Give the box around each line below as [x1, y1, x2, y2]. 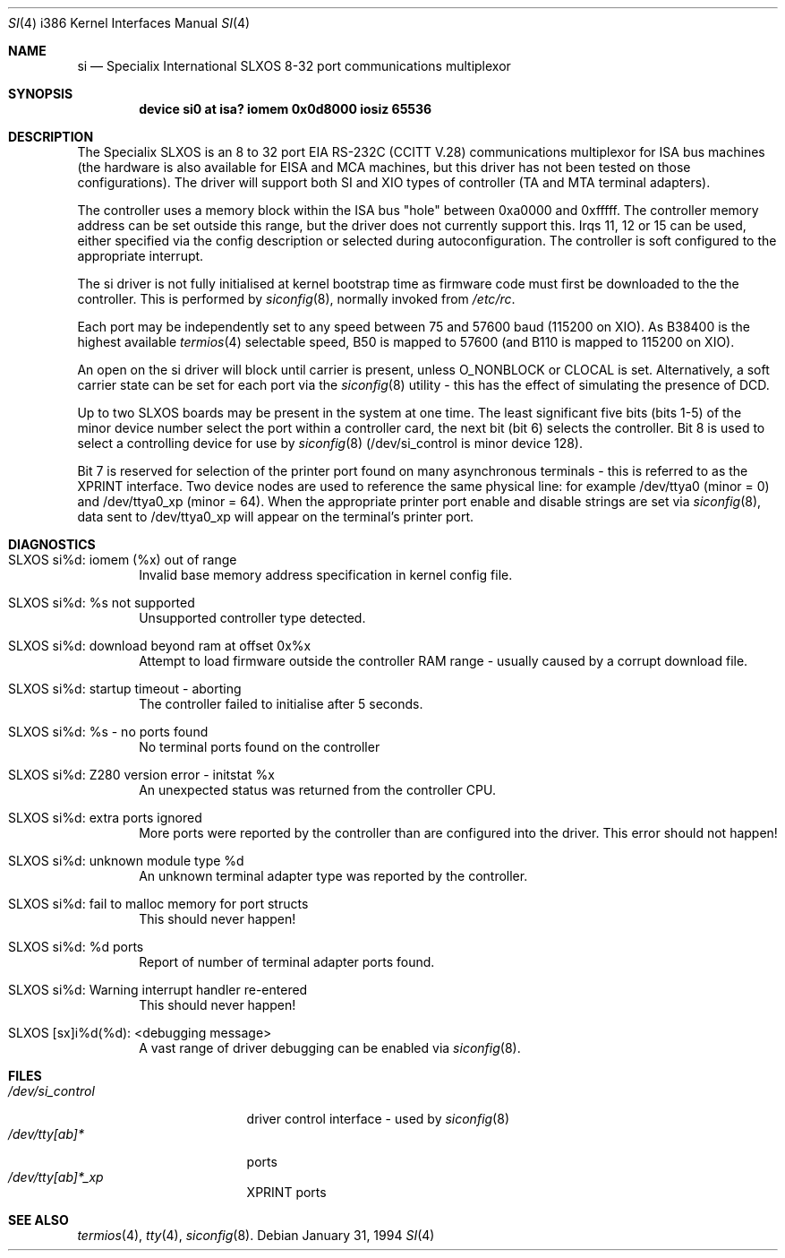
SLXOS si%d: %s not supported [8, 595, 195, 610]
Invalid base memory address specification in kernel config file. [139, 567, 513, 582]
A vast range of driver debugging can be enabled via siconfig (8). [139, 1040, 521, 1056]
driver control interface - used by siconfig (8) [246, 1111, 509, 1126]
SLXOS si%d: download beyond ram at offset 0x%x [8, 638, 311, 653]
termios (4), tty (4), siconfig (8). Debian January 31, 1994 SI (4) [77, 1228, 435, 1243]
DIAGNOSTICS [8, 537, 96, 552]
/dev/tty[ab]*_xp [8, 1169, 104, 1185]
